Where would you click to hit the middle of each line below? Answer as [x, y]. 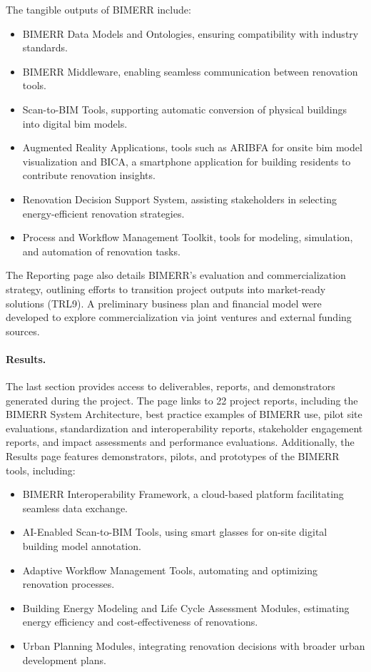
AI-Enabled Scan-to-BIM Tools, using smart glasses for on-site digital [175, 532]
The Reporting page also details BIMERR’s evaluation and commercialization [176, 275]
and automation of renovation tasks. [101, 251]
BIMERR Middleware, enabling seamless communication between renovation [190, 71]
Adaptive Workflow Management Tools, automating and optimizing [170, 570]
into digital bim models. [75, 123]
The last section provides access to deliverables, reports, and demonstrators [171, 386]
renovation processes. [68, 584]
